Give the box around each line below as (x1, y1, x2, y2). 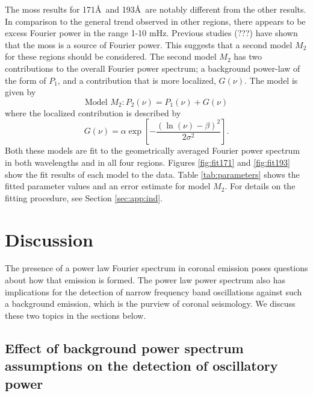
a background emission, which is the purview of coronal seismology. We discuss (5, 297, 296, 310)
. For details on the (225, 180, 296, 192)
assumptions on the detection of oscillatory (5, 356, 278, 375)
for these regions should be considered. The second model (5, 50, 217, 63)
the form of (5, 74, 46, 86)
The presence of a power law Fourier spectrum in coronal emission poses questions (5, 262, 308, 274)
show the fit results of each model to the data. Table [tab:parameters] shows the (5, 168, 300, 180)
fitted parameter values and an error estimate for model (5, 180, 211, 192)
